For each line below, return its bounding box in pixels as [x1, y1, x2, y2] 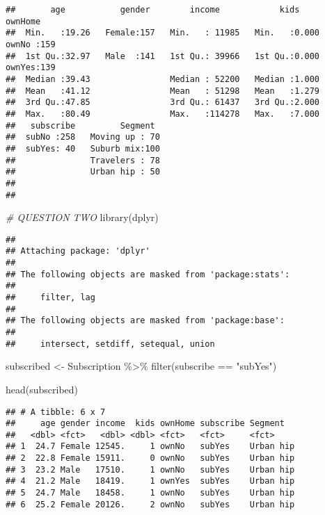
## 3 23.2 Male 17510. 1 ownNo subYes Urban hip [6, 464, 295, 475]
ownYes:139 [6, 63, 56, 73]
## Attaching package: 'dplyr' [6, 246, 150, 256]
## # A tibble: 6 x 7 [6, 407, 106, 417]
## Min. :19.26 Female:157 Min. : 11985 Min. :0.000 [6, 28, 320, 38]
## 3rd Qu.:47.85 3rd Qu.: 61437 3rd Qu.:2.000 [6, 97, 320, 108]
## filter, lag [6, 293, 95, 303]
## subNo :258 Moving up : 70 [6, 132, 160, 142]
